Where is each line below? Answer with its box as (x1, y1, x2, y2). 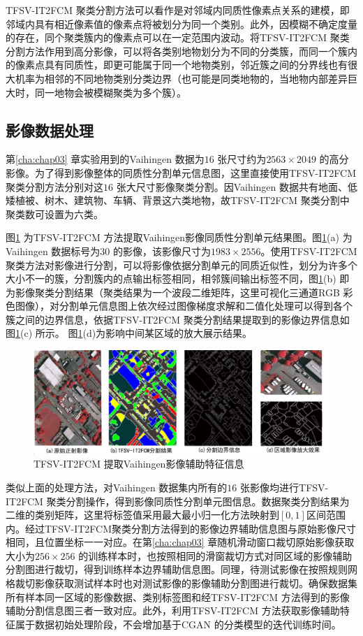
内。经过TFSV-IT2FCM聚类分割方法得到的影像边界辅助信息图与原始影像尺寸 (6, 521, 357, 535)
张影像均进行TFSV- (240, 479, 329, 494)
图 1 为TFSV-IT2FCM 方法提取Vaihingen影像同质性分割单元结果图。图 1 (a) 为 (6, 230, 353, 245)
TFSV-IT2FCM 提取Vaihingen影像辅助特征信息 (34, 456, 244, 471)
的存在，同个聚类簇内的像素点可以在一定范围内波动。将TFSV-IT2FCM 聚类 (6, 30, 350, 45)
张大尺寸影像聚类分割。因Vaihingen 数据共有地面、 (116, 179, 348, 194)
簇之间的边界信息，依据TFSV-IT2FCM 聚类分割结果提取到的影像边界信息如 (6, 312, 350, 326)
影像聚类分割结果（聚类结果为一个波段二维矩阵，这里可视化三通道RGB (15, 284, 340, 299)
